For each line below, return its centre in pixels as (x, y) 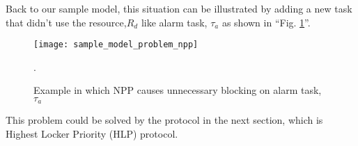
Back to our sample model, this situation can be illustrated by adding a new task (179, 8)
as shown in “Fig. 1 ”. (266, 22)
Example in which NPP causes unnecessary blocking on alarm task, (178, 90)
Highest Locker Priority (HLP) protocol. (92, 134)
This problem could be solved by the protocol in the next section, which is (164, 120)
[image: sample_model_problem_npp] (116, 45)
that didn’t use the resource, (66, 22)
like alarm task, (174, 22)
